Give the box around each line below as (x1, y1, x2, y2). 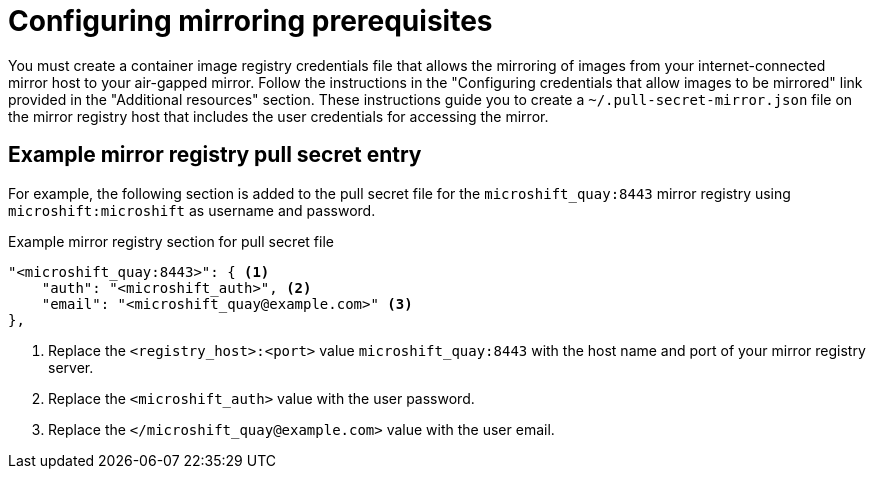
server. (48, 358, 94, 376)
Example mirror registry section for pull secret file (8, 232, 334, 250)
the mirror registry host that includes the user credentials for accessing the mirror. (8, 107, 549, 125)
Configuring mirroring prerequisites (8, 4, 493, 38)
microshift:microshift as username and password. (8, 201, 376, 219)
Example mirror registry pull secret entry (8, 142, 422, 168)
